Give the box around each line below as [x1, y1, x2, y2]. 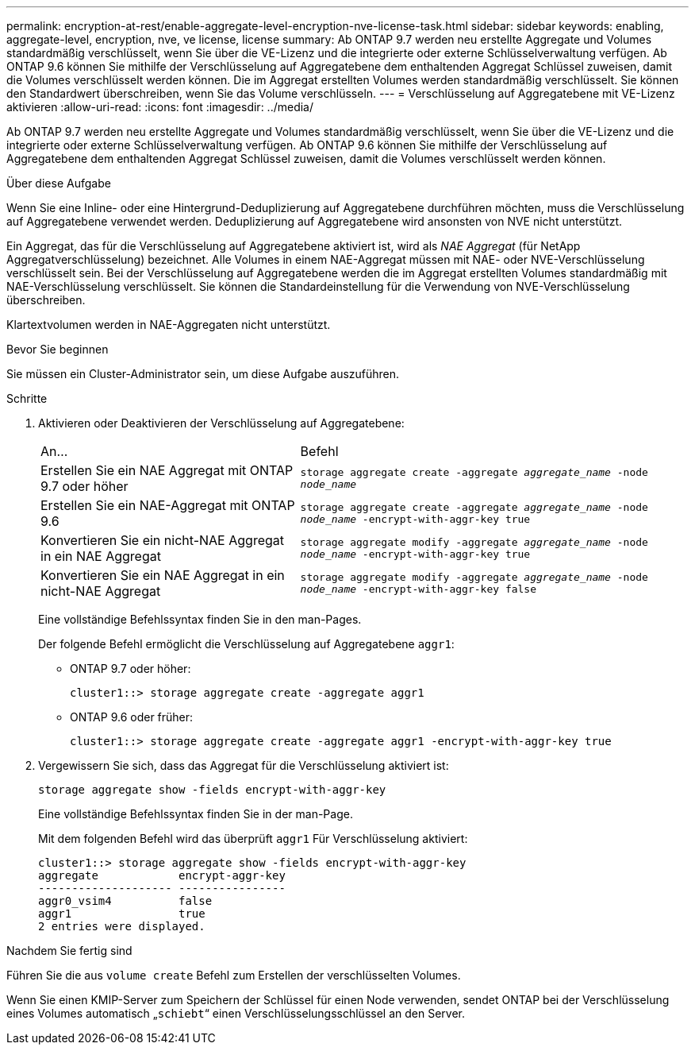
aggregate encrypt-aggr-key [38, 869, 286, 882]
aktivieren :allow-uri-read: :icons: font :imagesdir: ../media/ [6, 100, 314, 114]
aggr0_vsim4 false [38, 895, 213, 907]
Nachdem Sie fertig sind [6, 944, 132, 957]
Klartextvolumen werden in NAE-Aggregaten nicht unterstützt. [6, 318, 331, 331]
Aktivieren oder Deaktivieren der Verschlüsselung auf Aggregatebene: [38, 416, 405, 430]
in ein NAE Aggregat [40, 548, 161, 564]
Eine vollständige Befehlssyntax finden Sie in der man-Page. [38, 807, 353, 821]
